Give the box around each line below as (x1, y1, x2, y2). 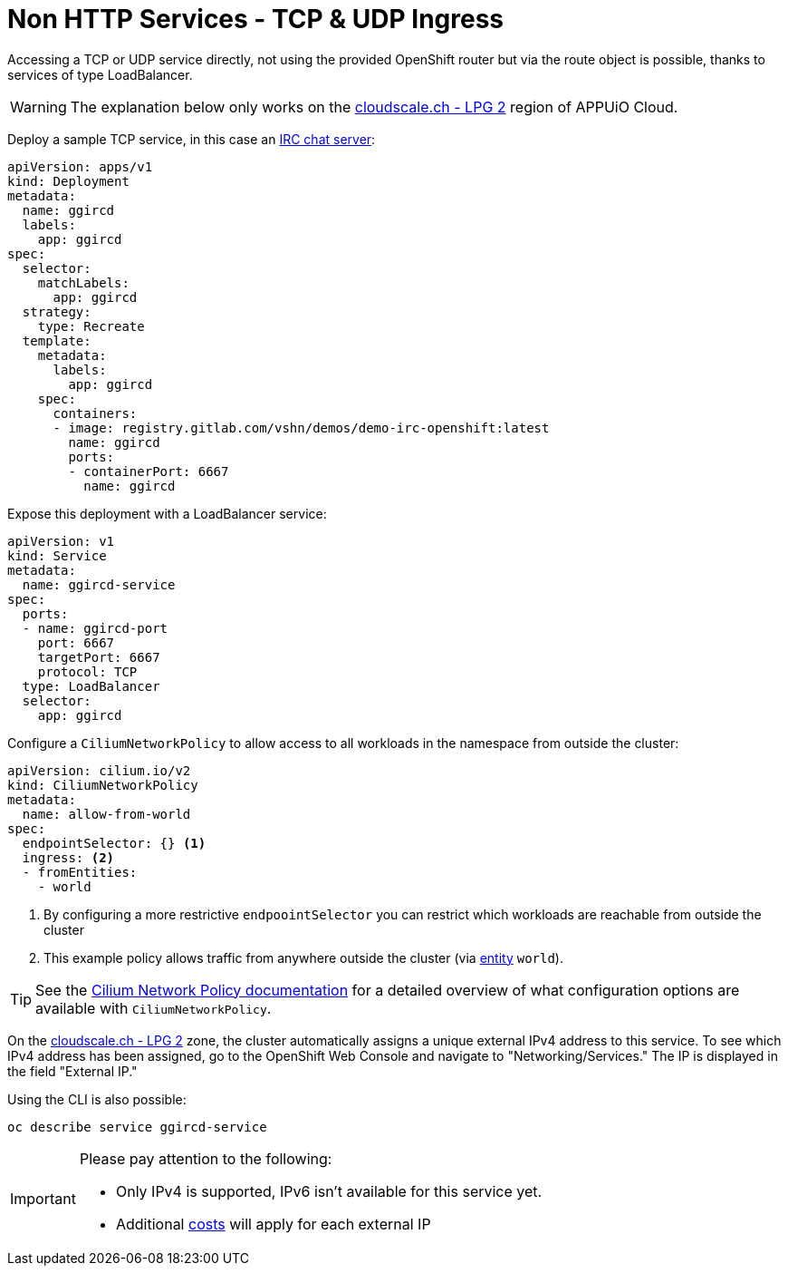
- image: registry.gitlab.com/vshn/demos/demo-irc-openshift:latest (53, 420, 550, 435)
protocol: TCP (37, 664, 138, 679)
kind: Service (7, 548, 107, 563)
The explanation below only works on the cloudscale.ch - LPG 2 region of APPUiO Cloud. (70, 97, 678, 116)
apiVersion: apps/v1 (7, 159, 153, 174)
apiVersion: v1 (7, 533, 115, 549)
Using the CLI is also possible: (7, 1091, 187, 1107)
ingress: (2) (22, 850, 115, 865)
